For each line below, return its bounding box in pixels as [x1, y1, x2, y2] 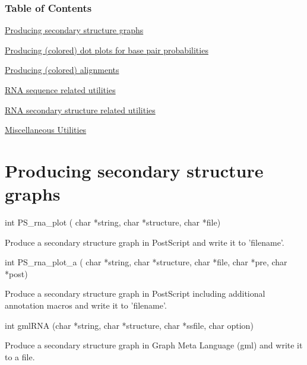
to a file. [5, 350, 35, 363]
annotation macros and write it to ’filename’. [5, 299, 167, 312]
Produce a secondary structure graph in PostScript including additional [5, 287, 265, 300]
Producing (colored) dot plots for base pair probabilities [5, 43, 208, 56]
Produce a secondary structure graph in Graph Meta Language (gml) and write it [5, 339, 303, 351]
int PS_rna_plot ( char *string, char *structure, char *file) [5, 216, 221, 228]
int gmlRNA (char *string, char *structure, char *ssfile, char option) [5, 319, 254, 331]
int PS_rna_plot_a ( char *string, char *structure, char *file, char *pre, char [5, 256, 287, 268]
